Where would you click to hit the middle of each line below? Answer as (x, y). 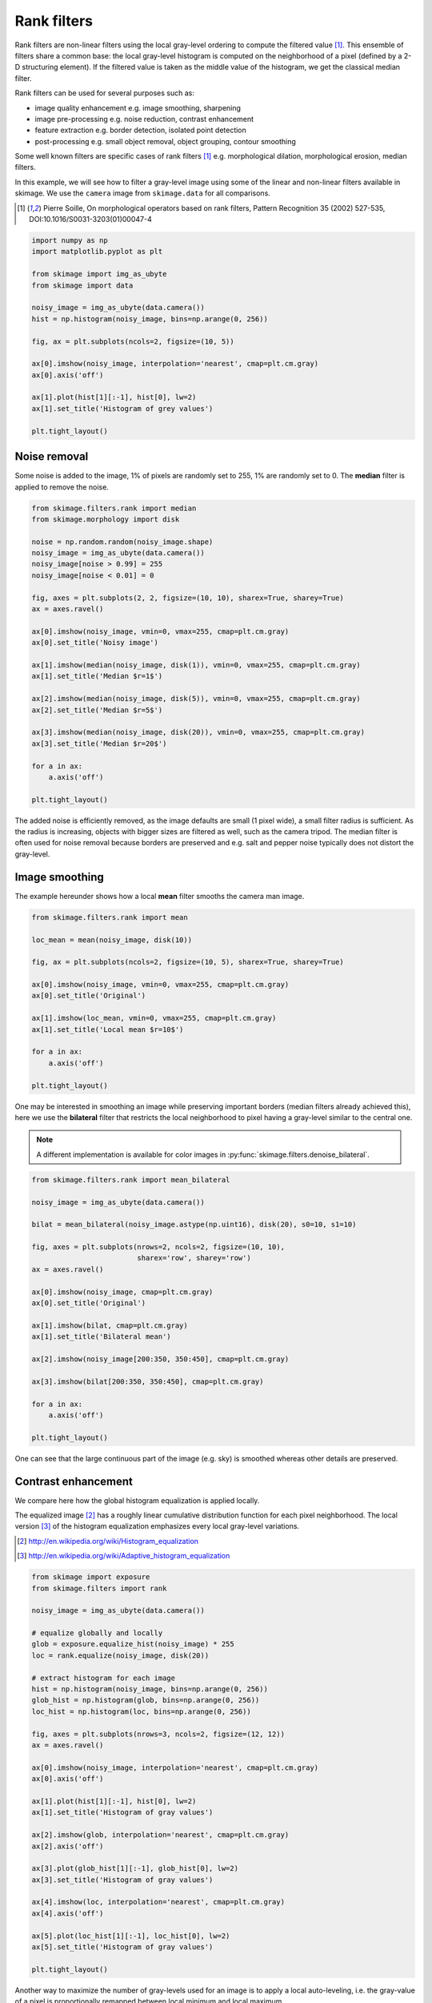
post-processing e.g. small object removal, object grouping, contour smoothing (165, 141)
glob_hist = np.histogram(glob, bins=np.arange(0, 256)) (146, 1700)
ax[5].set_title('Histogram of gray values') (122, 1947)
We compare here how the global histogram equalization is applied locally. (137, 1500)
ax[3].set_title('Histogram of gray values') (122, 1880)
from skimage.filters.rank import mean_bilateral (131, 1179)
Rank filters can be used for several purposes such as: (105, 93)
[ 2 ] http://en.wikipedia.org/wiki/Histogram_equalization (108, 1541)
